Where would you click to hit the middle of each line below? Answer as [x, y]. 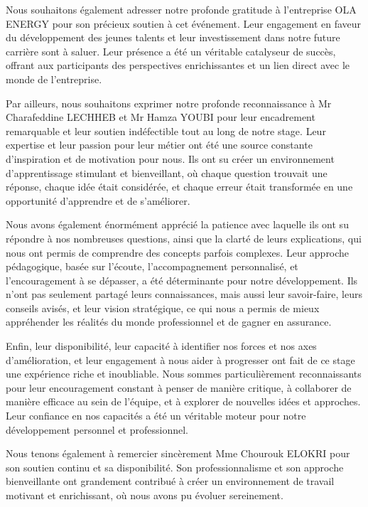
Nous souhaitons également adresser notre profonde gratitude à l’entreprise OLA [181, 9]
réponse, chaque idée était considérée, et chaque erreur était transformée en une [179, 187]
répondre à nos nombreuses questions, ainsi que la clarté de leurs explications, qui [184, 238]
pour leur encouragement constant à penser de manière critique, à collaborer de [179, 387]
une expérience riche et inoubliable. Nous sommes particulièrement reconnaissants [184, 374]
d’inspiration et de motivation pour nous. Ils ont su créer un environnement [170, 158]
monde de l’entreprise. [54, 79]
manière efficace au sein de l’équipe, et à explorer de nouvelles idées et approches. [183, 401]
